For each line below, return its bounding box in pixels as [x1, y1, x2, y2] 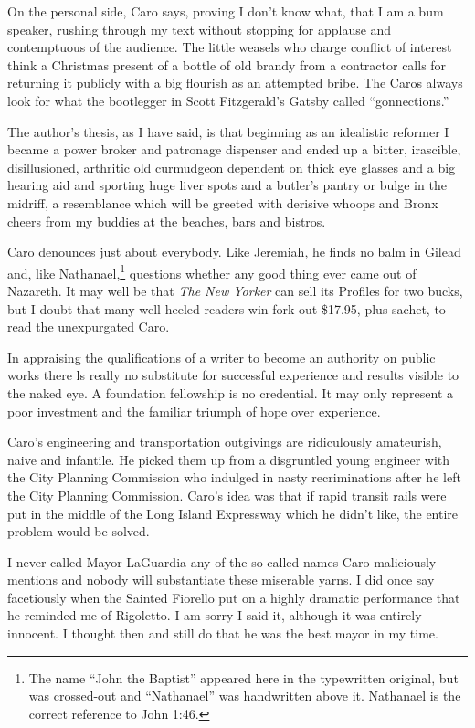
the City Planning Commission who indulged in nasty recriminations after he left [7, 468, 461, 487]
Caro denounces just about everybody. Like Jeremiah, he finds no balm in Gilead [7, 242, 461, 261]
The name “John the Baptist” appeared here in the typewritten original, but [28, 668, 459, 687]
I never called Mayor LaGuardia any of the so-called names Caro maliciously [7, 552, 437, 571]
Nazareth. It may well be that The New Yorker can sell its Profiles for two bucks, [7, 280, 463, 300]
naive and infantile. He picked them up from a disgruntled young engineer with [7, 449, 450, 469]
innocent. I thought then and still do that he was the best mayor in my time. [7, 624, 438, 643]
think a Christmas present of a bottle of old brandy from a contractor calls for [7, 55, 447, 74]
